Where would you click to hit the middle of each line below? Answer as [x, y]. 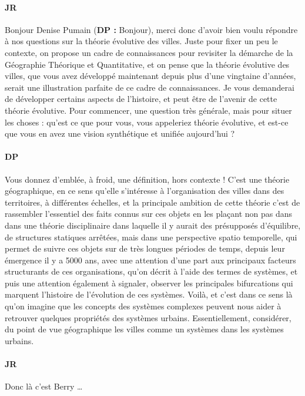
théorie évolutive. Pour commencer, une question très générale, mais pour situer [148, 110]
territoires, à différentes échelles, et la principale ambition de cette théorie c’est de [152, 202]
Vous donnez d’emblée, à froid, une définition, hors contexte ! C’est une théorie [147, 179]
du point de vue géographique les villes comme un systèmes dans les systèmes [144, 329]
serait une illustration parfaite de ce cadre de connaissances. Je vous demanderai [150, 87]
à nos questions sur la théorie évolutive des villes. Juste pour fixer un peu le [141, 41]
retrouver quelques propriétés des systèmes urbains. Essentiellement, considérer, [148, 317]
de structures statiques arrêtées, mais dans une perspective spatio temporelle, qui [151, 237]
